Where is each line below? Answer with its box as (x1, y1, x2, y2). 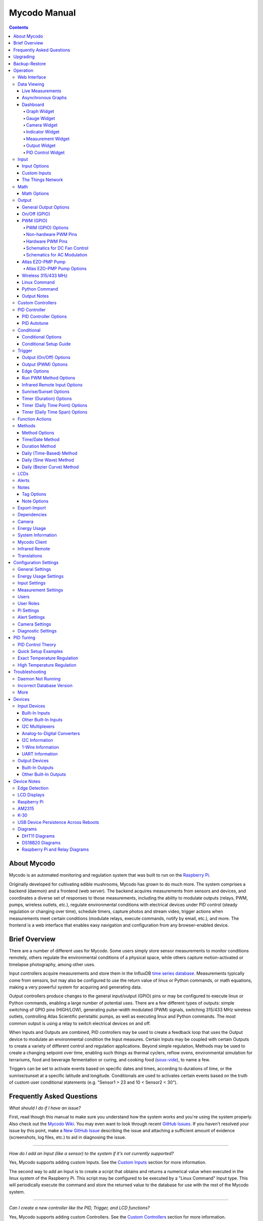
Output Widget (26, 143, 56, 148)
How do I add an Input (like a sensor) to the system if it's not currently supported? (9, 1150, 174, 1156)
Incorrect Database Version (18, 683, 73, 689)
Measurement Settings (18, 587, 63, 593)
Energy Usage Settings (18, 573, 64, 579)
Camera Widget (26, 122, 58, 128)
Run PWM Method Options (22, 375, 75, 381)
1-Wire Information (22, 744, 59, 750)
